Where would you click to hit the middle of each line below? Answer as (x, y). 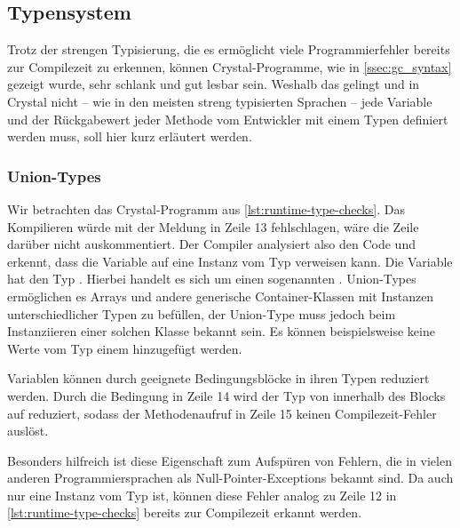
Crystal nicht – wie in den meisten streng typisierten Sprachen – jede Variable (220, 101)
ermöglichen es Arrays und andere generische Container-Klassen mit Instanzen (221, 296)
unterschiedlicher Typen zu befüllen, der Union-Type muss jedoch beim (202, 313)
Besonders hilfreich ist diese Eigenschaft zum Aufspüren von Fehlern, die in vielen (230, 460)
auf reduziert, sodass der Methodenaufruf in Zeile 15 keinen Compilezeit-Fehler (222, 413)
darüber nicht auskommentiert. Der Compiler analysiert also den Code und (211, 244)
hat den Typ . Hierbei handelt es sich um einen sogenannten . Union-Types (212, 279)
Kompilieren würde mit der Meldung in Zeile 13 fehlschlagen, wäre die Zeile (213, 226)
